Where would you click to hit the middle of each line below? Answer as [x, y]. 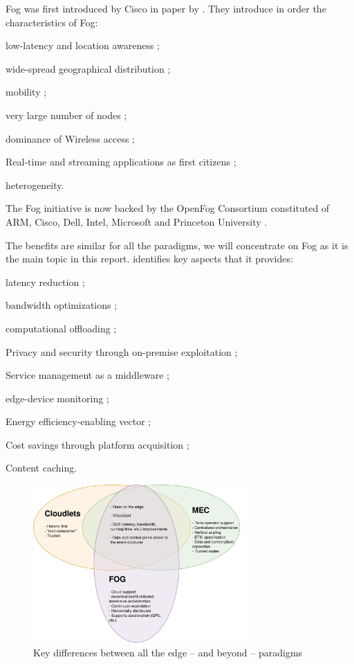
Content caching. [41, 468]
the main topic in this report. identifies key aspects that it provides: [149, 259]
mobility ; [26, 92]
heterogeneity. [35, 185]
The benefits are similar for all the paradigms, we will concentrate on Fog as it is [177, 245]
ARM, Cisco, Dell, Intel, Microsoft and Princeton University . [137, 221]
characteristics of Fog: [52, 22]
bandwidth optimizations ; [62, 305]
